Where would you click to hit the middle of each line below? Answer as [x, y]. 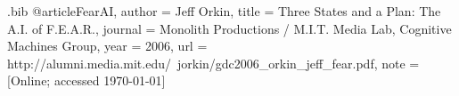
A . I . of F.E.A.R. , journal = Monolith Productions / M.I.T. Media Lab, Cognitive [229, 28]
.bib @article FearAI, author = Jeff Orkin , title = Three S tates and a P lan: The [224, 11]
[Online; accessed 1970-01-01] [86, 80]
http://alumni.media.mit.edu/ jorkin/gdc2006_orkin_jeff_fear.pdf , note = [213, 63]
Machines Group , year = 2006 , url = [107, 46]
